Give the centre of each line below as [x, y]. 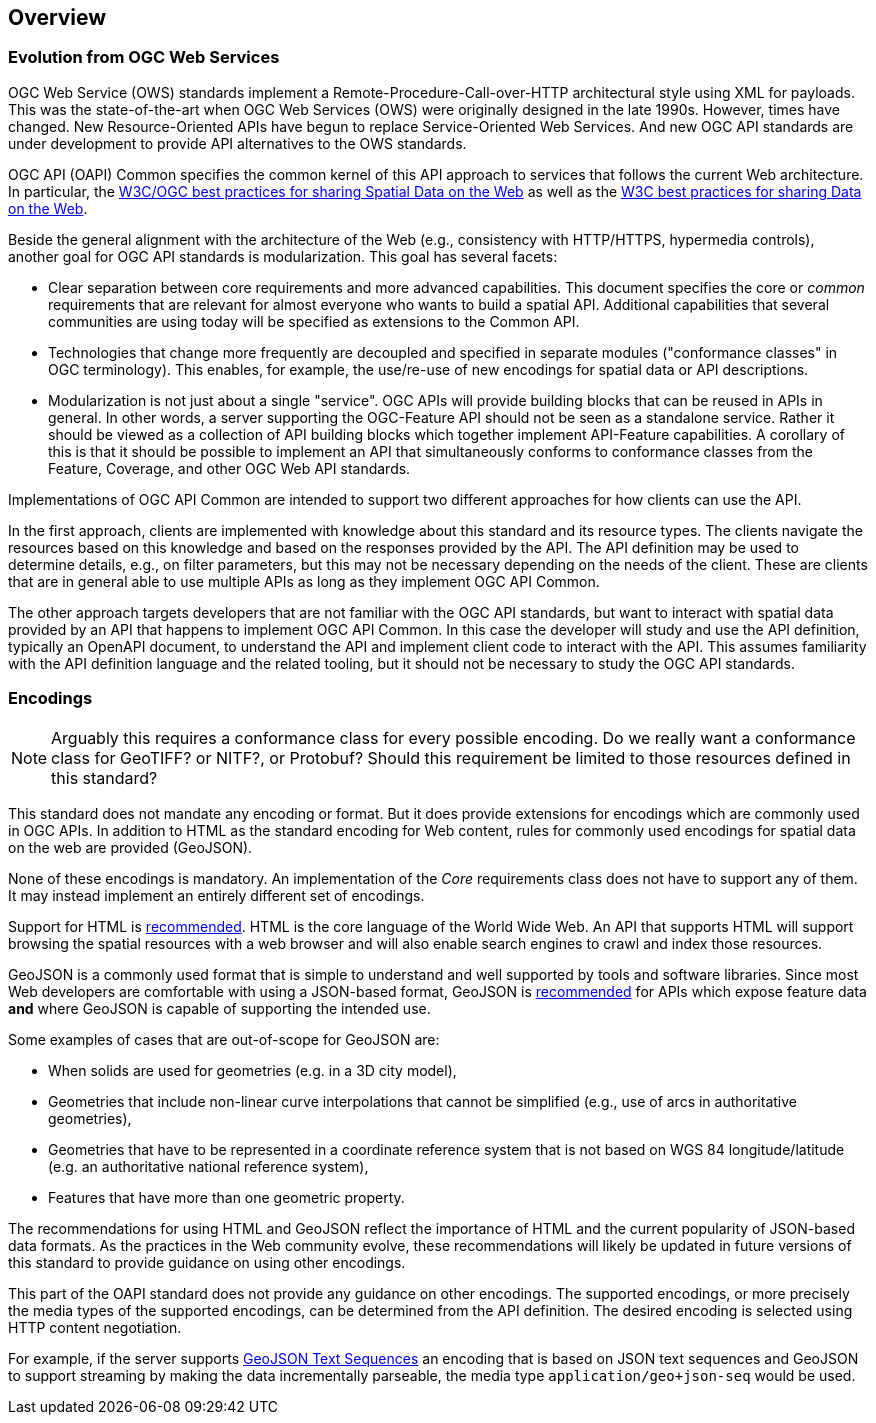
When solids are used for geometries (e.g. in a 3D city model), [252, 1070]
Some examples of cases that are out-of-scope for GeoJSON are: [224, 1039]
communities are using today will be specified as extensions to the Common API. [314, 321]
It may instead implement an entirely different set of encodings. [216, 895]
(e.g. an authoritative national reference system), [208, 1166]
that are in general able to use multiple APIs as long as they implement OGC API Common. [304, 581]
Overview [57, 17]
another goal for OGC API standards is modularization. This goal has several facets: [283, 256]
